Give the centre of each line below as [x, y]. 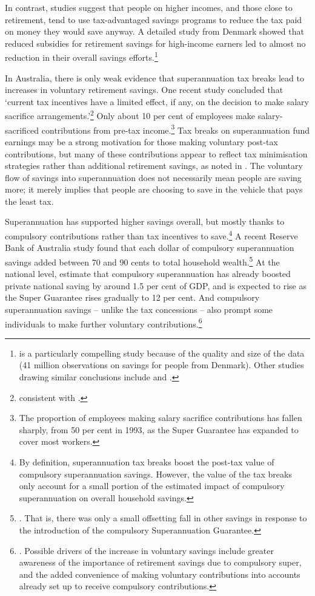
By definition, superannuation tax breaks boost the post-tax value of [147, 461]
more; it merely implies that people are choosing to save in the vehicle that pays [154, 189]
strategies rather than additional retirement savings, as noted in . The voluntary [154, 166]
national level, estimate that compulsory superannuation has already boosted [148, 274]
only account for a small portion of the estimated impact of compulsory [152, 486]
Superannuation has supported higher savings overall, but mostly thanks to [145, 221]
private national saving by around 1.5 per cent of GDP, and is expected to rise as [156, 285]
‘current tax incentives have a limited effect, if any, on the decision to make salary [157, 101]
